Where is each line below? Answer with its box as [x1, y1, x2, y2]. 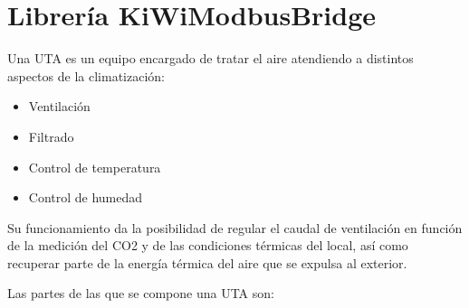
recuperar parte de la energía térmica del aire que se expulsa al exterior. [7, 253, 407, 272]
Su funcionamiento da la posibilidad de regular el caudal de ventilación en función [7, 218, 463, 237]
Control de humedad [28, 188, 143, 207]
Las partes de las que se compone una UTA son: [7, 284, 274, 303]
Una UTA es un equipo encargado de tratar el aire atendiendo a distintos [7, 49, 414, 68]
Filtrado [28, 126, 74, 145]
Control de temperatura [28, 157, 161, 176]
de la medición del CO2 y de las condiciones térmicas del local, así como [7, 236, 408, 255]
